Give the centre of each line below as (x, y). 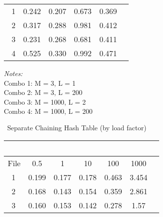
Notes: (13, 73)
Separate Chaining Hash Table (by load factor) (77, 127)
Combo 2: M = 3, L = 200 (43, 92)
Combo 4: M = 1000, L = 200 (48, 111)
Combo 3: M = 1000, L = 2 (45, 101)
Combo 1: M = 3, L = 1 (40, 83)
